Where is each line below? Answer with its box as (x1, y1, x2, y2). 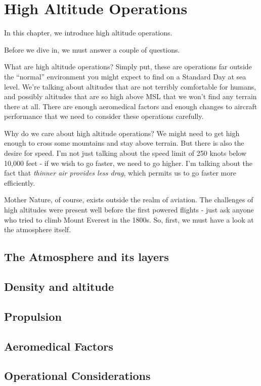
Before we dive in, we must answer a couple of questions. (4, 44, 180, 55)
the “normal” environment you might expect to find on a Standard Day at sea (4, 71, 246, 81)
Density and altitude (4, 278, 114, 294)
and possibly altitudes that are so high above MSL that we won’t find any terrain (4, 91, 257, 102)
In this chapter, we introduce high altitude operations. (4, 27, 172, 38)
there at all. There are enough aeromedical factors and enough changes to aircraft (4, 101, 257, 111)
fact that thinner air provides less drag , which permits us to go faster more (4, 167, 236, 178)
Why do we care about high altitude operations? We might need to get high (4, 127, 240, 138)
